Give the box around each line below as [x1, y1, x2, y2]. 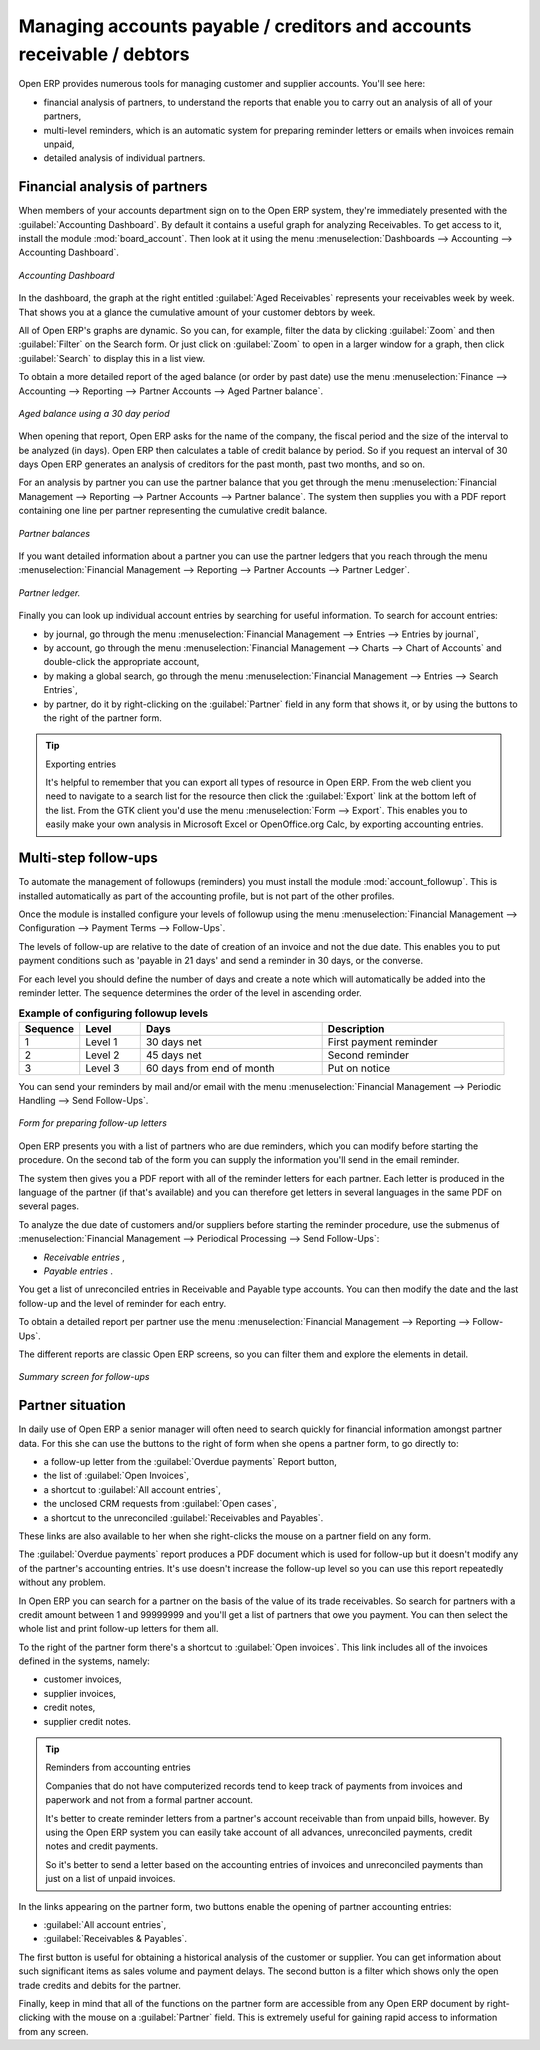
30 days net [145, 1035, 202, 1049]
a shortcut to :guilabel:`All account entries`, [43, 1483, 222, 1495]
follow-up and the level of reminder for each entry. [18, 1297, 227, 1309]
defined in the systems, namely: [18, 1655, 150, 1667]
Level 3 [85, 1061, 120, 1075]
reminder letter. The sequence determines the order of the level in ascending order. [18, 986, 362, 999]
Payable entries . [43, 1265, 114, 1277]
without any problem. [18, 1576, 107, 1589]
